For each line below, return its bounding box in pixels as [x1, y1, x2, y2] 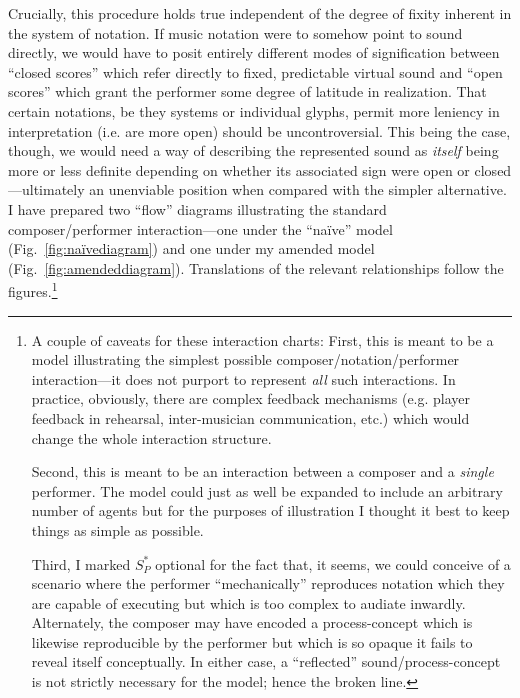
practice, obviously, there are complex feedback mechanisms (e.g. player [31, 388, 471, 409]
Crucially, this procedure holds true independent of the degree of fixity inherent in [8, 3, 512, 23]
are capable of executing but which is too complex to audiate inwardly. [31, 592, 466, 613]
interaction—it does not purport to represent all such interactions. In [31, 368, 456, 389]
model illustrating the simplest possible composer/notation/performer [31, 349, 460, 370]
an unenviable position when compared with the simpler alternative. [89, 179, 507, 200]
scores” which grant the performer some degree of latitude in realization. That [8, 81, 487, 102]
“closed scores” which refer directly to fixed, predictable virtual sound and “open [8, 61, 503, 82]
